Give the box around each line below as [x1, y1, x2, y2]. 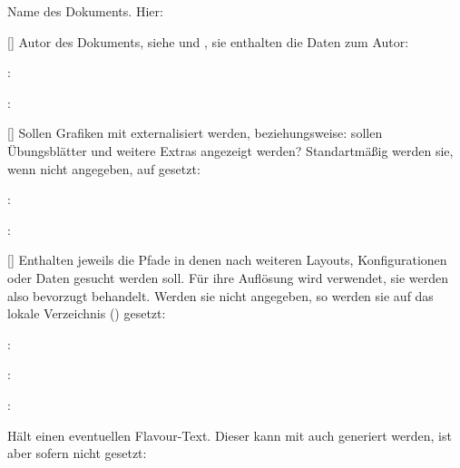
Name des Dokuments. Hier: [7, 2, 163, 20]
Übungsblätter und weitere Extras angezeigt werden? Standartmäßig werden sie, [7, 141, 454, 160]
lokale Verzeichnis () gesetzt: [7, 304, 166, 323]
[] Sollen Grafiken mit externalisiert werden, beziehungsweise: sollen [7, 123, 383, 142]
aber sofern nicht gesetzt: [7, 444, 147, 463]
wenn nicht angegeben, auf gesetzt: [7, 159, 201, 178]
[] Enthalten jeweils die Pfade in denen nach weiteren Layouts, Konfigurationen [7, 250, 447, 269]
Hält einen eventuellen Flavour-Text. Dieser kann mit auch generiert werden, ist [7, 425, 452, 444]
